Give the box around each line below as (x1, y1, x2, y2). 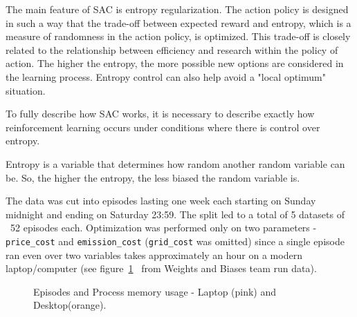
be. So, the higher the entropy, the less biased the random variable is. (6, 170, 300, 184)
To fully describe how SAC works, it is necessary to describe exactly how (6, 106, 315, 121)
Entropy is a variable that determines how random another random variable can (6, 156, 345, 171)
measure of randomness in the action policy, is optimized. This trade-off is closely (6, 29, 351, 44)
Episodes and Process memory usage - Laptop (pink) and (33, 284, 277, 298)
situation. (6, 83, 46, 97)
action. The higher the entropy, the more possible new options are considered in (6, 56, 344, 70)
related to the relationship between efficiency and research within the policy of (6, 42, 338, 57)
